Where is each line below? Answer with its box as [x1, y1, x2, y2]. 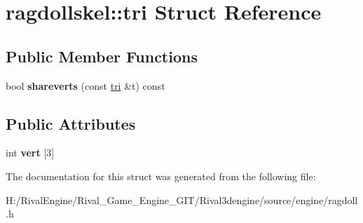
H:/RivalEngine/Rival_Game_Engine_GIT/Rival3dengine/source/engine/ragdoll [6, 192, 358, 207]
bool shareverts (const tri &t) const [6, 78, 165, 93]
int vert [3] [6, 145, 55, 160]
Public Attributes [6, 112, 136, 134]
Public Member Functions [6, 45, 198, 67]
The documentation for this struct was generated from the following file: [6, 168, 316, 183]
